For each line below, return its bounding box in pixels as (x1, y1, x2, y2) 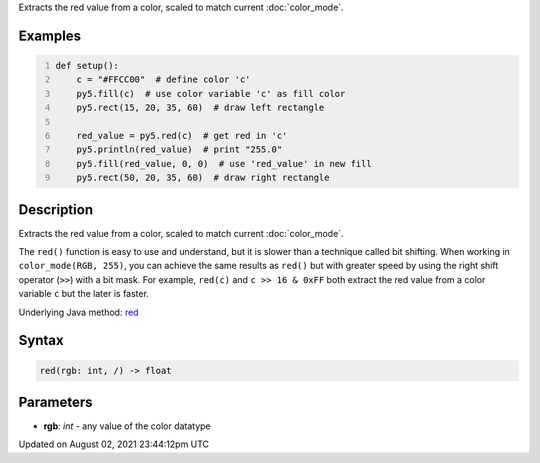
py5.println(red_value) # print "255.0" (76, 144, 283, 155)
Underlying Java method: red (18, 306, 139, 318)
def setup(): (55, 60, 120, 71)
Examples (18, 27, 82, 44)
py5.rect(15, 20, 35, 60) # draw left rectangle (76, 102, 325, 114)
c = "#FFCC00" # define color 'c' (76, 74, 251, 85)
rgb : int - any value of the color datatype (43, 420, 212, 432)
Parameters (18, 393, 93, 410)
